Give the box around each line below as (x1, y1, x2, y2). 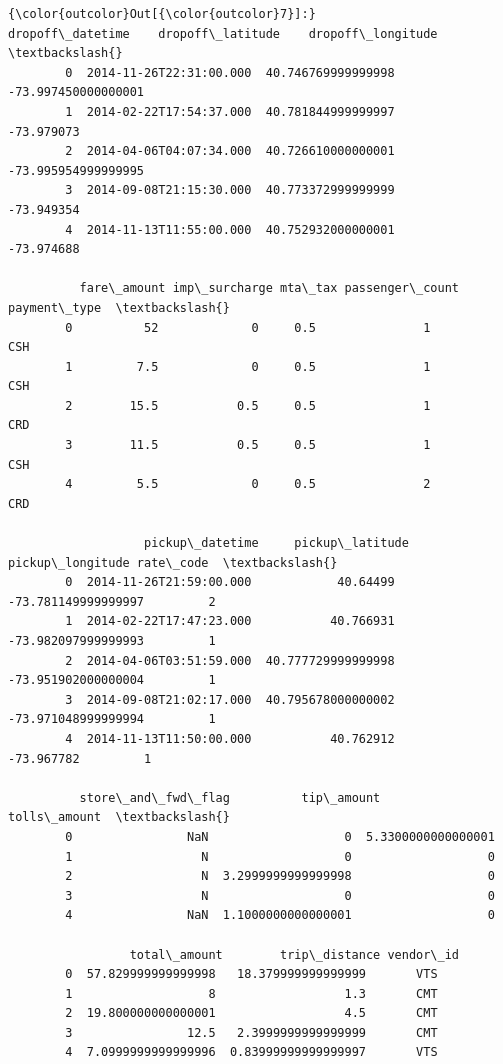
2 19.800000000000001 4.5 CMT (65, 1006, 438, 1021)
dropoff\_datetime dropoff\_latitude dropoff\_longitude (8, 26, 438, 41)
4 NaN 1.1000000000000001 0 (65, 908, 495, 923)
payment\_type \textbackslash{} (8, 300, 230, 315)
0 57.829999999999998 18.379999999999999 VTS (65, 967, 438, 982)
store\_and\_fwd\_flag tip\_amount (79, 790, 381, 805)
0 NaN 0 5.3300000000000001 (65, 829, 495, 844)
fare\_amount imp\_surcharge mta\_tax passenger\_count (79, 281, 460, 296)
